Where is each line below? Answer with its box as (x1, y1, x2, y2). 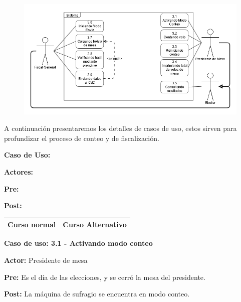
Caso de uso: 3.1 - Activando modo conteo (4, 238, 153, 248)
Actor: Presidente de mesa (4, 255, 88, 265)
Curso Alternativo (63, 219, 127, 230)
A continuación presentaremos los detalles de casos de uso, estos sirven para (4, 123, 237, 133)
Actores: (4, 167, 34, 177)
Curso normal (8, 219, 56, 230)
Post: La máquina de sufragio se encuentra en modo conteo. (4, 288, 190, 299)
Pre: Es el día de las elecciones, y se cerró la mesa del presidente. (4, 271, 205, 282)
